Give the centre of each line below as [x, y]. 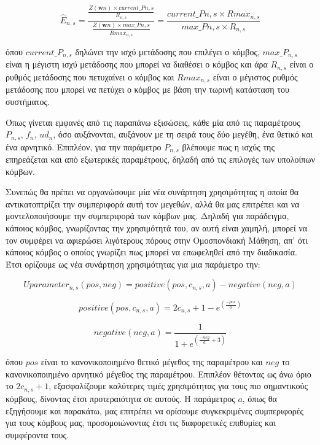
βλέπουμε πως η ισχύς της [228, 146]
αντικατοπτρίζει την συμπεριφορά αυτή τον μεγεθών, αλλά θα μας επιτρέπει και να [153, 203]
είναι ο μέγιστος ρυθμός [255, 76]
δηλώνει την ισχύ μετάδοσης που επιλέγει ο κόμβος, [167, 51]
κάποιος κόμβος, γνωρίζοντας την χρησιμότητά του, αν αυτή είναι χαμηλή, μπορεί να [157, 227]
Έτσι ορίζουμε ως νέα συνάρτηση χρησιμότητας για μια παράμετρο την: [133, 264]
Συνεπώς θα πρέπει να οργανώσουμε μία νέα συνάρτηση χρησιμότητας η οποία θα [152, 192]
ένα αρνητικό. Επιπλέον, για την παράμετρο [84, 146]
